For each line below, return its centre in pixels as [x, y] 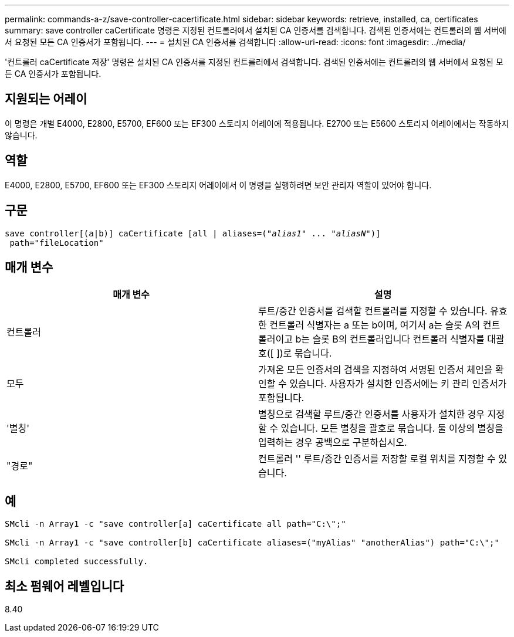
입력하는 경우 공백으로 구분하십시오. [333, 443]
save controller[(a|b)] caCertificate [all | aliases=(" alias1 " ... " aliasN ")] [193, 233]
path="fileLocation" [57, 243]
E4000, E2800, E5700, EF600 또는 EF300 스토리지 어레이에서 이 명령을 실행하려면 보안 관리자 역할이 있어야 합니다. [218, 185]
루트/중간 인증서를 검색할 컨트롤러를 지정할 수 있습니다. [373, 311]
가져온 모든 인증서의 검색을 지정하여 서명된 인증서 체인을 [376, 370]
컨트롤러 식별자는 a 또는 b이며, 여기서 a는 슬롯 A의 [375, 325]
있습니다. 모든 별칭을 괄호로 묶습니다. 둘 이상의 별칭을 [392, 428]
